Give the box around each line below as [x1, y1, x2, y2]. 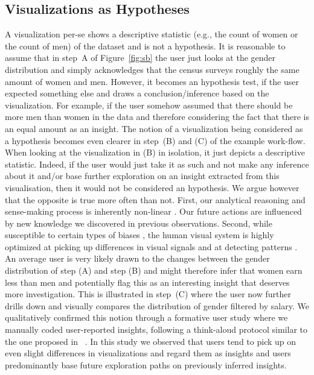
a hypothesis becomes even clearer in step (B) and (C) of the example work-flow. [5, 134, 306, 147]
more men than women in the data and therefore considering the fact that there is [5, 110, 309, 123]
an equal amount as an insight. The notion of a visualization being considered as [5, 122, 303, 134]
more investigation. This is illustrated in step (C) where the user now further [5, 288, 291, 300]
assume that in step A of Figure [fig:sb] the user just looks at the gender [5, 51, 276, 64]
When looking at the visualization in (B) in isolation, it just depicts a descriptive [5, 146, 305, 159]
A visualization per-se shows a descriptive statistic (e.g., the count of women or [5, 28, 298, 40]
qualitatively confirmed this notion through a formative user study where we [5, 311, 288, 324]
